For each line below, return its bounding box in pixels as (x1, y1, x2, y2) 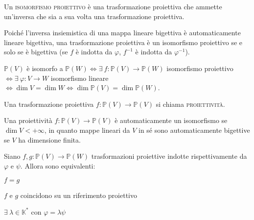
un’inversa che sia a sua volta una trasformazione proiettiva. (4, 11, 185, 21)
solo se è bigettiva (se (4, 47, 68, 57)
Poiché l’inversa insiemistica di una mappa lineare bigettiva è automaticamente (4, 27, 241, 38)
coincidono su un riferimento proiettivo (20, 190, 137, 200)
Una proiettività (4, 115, 52, 125)
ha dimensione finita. (18, 134, 81, 145)
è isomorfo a (26, 63, 63, 73)
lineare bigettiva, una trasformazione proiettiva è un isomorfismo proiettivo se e (4, 37, 243, 47)
